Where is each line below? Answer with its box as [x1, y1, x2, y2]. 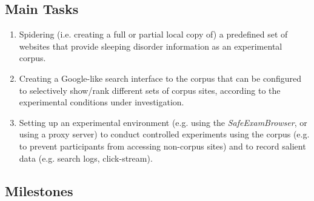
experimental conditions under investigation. [19, 96, 184, 108]
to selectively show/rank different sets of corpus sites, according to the [19, 84, 281, 96]
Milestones [5, 181, 73, 200]
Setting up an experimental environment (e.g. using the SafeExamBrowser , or [19, 116, 307, 128]
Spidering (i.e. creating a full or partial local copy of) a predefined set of [19, 28, 288, 41]
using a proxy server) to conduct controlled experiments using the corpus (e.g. [19, 128, 310, 140]
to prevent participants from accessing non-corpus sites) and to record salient [19, 139, 306, 152]
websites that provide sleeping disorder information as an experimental [19, 39, 282, 52]
